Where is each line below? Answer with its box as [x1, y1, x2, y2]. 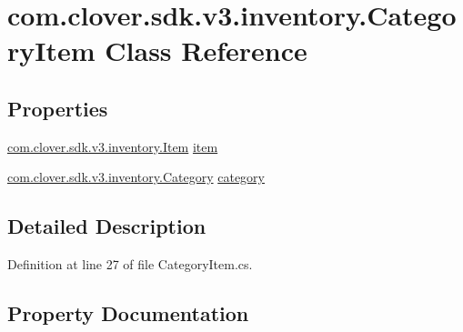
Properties [7, 94, 108, 122]
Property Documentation [7, 299, 249, 327]
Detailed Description [7, 212, 206, 240]
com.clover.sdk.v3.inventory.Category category [7, 167, 265, 186]
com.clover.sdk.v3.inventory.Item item [7, 136, 218, 156]
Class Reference [105, 32, 307, 69]
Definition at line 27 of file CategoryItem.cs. [7, 255, 253, 274]
